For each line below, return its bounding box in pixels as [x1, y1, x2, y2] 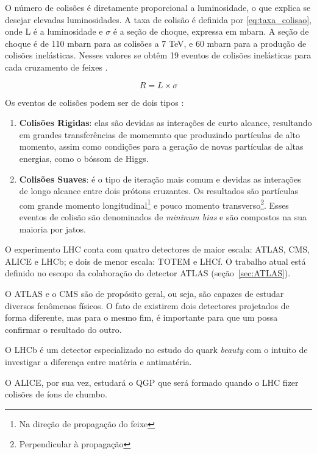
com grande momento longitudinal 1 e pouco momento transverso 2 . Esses [19, 197, 289, 211]
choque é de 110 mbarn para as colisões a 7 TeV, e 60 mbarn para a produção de [5, 37, 307, 49]
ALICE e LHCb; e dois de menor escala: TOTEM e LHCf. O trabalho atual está [5, 254, 306, 267]
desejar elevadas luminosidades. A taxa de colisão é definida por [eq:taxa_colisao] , [5, 13, 312, 26]
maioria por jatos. [19, 222, 86, 235]
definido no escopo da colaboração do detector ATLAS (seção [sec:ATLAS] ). [5, 267, 291, 279]
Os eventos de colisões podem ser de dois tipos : [5, 96, 184, 108]
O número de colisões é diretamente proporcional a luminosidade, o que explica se [5, 1, 311, 13]
